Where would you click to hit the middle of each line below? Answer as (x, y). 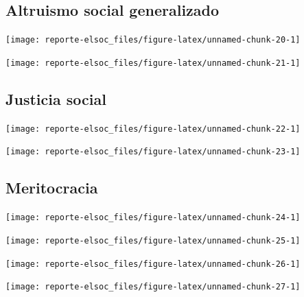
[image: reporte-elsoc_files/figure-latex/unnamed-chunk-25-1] (153, 240)
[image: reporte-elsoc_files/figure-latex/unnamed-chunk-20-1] (153, 40)
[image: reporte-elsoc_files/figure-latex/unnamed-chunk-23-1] (153, 152)
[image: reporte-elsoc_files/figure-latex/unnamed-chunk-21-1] (153, 63)
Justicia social (56, 98)
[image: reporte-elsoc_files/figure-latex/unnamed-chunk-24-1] (153, 218)
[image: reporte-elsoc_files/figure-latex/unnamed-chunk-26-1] (153, 264)
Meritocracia (52, 188)
